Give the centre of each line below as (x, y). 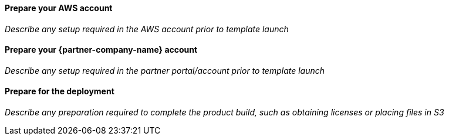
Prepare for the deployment (60, 91)
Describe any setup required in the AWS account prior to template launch (147, 29)
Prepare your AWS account (59, 8)
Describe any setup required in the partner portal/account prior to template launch (165, 70)
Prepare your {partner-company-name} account (101, 50)
